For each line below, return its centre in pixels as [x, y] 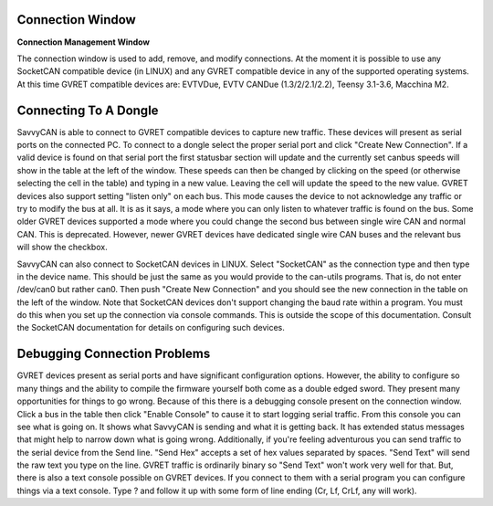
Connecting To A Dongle [88, 110]
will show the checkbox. [63, 248]
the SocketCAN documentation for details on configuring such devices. [151, 328]
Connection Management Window [84, 42]
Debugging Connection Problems [114, 354]
